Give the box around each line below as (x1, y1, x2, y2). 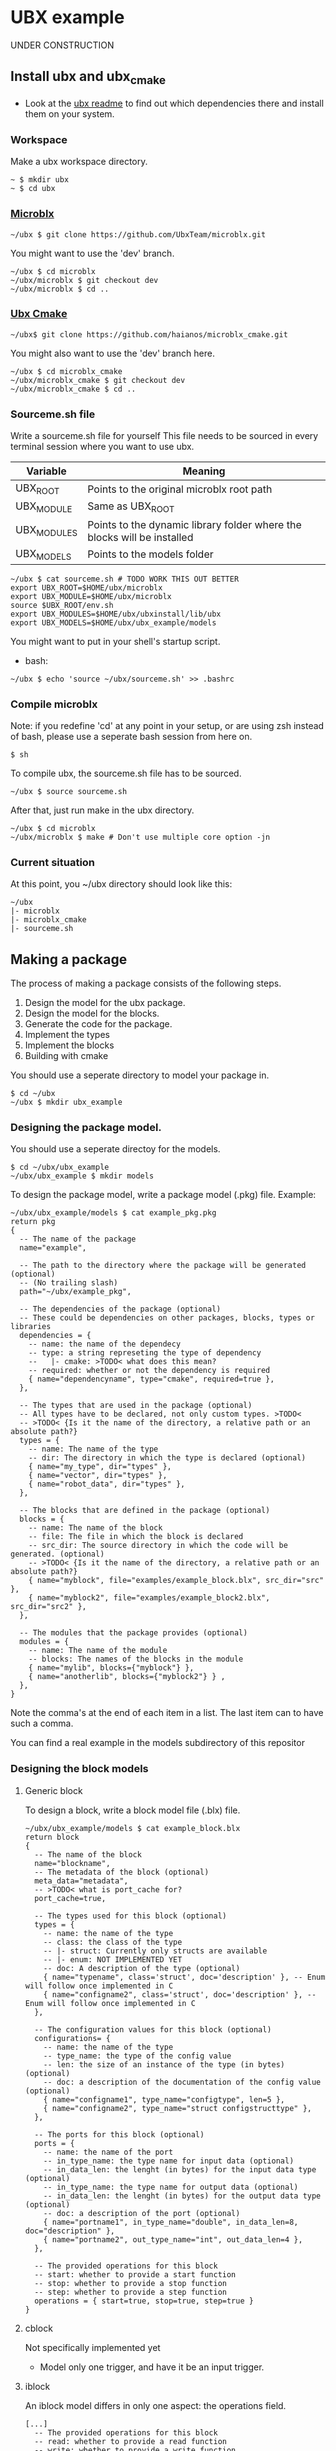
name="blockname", (34, 1858, 111, 1868)
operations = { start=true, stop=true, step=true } (34, 2296, 254, 2306)
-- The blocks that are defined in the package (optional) (19, 1506, 271, 1516)
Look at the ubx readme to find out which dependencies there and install (24, 97, 325, 109)
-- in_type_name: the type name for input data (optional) (43, 2156, 295, 2166)
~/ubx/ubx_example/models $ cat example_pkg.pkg (10, 1208, 217, 1218)
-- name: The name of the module (28, 1646, 168, 1656)
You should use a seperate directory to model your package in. (10, 1069, 270, 1081)
